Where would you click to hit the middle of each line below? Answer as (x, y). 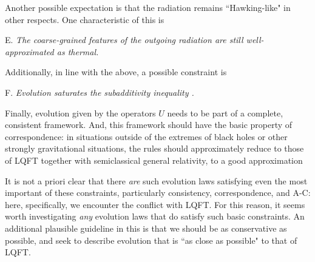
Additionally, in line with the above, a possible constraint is (116, 72)
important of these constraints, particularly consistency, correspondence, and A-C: (158, 193)
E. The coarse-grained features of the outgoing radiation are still (124, 40)
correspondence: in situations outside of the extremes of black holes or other (146, 136)
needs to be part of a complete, (225, 113)
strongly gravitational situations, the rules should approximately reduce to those (154, 148)
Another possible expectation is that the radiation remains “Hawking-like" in (148, 7)
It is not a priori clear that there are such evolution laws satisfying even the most (156, 180)
